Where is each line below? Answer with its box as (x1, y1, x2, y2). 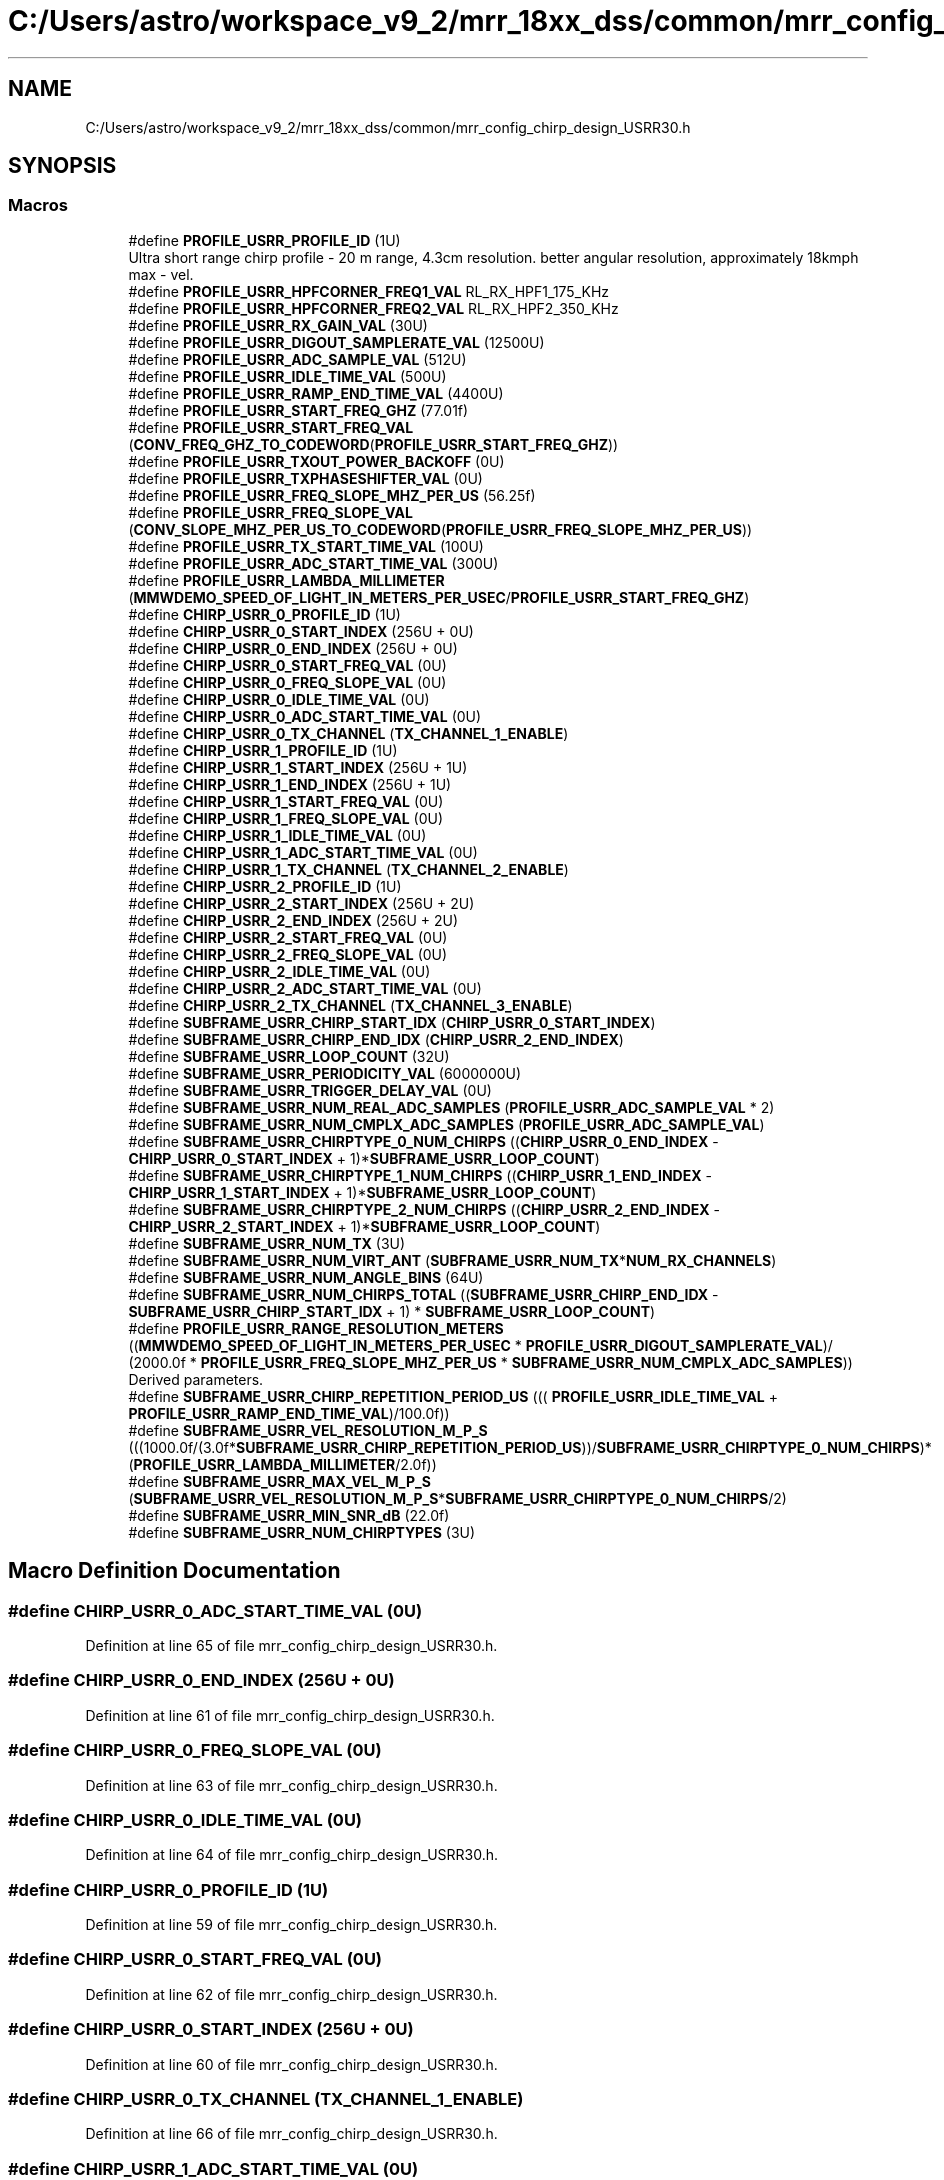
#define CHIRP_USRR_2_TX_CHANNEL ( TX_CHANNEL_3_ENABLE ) (128, 996, 573, 1014)
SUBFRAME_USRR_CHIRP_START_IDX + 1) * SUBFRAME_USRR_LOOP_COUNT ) (128, 1302, 656, 1320)
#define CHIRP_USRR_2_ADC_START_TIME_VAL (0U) (128, 979, 482, 997)
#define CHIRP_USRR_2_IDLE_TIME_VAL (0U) (128, 962, 431, 980)
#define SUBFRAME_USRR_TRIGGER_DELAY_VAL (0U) (128, 1081, 492, 1099)
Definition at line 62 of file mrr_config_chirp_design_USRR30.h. (85, 1985, 498, 2003)
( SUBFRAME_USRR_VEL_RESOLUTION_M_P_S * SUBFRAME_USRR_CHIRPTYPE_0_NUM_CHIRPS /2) (128, 1489, 787, 1507)
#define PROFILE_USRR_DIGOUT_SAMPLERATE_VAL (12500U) (128, 333, 545, 351)
